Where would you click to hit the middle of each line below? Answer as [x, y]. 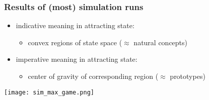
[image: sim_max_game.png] [49, 92]
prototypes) [188, 76]
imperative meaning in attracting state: [77, 59]
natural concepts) [161, 42]
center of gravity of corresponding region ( [93, 76]
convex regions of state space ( [75, 42]
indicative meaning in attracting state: [75, 25]
